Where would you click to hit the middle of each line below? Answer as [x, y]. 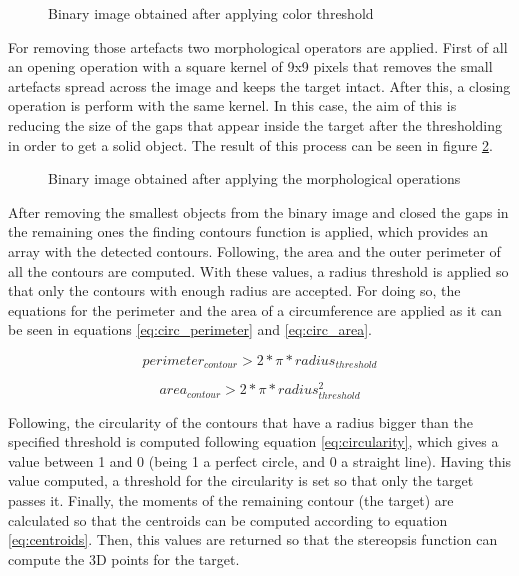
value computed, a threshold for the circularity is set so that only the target [241, 480]
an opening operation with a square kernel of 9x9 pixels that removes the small [250, 66]
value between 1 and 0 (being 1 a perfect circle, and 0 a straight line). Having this [260, 460]
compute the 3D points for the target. [124, 558]
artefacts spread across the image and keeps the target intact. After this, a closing [259, 85]
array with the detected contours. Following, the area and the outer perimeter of [254, 250]
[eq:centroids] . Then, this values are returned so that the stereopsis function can [253, 539]
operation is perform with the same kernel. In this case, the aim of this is [232, 105]
